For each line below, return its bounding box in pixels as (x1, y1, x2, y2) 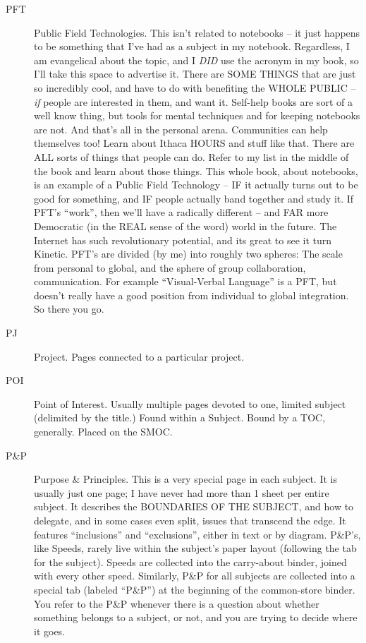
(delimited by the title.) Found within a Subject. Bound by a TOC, (34, 410, 326, 425)
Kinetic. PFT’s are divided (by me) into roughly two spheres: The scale (34, 246, 343, 261)
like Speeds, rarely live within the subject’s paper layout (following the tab (34, 541, 357, 555)
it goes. (34, 623, 66, 638)
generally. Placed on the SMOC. (34, 424, 173, 439)
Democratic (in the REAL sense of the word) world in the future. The (34, 218, 337, 233)
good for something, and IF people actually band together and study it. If (34, 191, 354, 205)
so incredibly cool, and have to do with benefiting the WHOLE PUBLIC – (34, 80, 356, 95)
